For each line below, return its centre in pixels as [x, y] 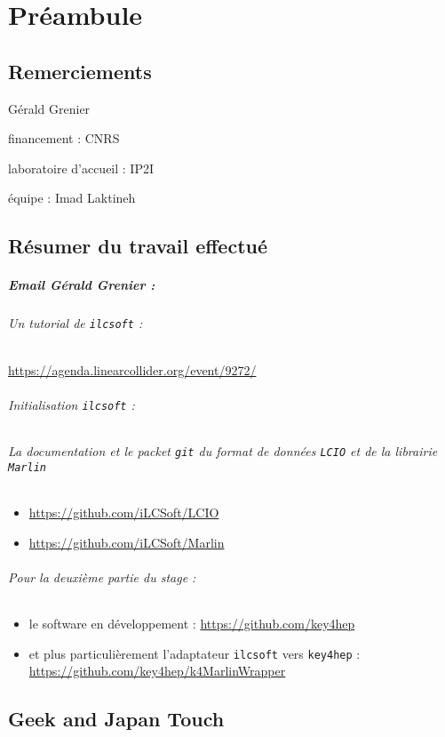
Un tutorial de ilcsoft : [75, 323]
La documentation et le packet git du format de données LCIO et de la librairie [223, 451]
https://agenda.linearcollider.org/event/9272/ [132, 369]
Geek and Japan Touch [116, 719]
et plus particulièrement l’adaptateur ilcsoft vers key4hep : [195, 653]
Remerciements [80, 71]
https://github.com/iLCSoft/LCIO [124, 512]
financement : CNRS [64, 138]
